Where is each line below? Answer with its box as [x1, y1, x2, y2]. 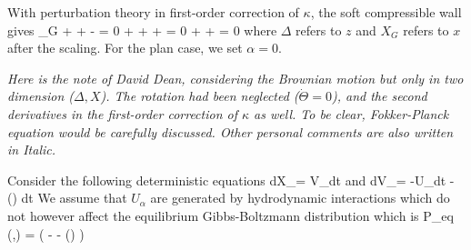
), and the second [331, 86, 427, 105]
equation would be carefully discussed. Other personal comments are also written [7, 122, 454, 141]
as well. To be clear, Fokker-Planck [254, 104, 449, 123]
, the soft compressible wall [310, 3, 462, 21]
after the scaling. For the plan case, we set [7, 38, 243, 57]
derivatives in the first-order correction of [7, 104, 237, 123]
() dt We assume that [7, 188, 127, 207]
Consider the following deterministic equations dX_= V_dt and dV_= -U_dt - [7, 170, 455, 189]
